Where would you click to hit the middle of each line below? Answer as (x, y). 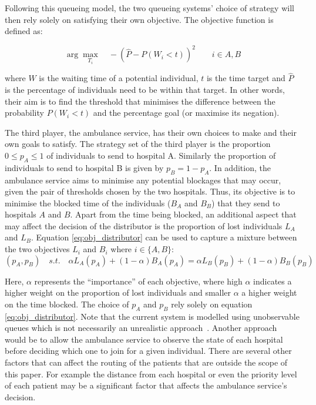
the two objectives (37, 249)
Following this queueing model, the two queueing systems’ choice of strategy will (149, 8)
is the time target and (246, 78)
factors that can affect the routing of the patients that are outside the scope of (146, 362)
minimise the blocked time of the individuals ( (88, 202)
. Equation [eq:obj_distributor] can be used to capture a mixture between (164, 237)
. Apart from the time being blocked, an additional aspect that (183, 214)
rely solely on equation (212, 304)
